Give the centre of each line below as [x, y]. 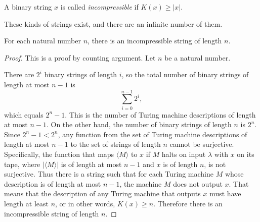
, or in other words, [85, 204]
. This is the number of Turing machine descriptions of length [160, 114]
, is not [215, 164]
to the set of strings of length [116, 144]
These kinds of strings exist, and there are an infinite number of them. [113, 23]
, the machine [141, 183]
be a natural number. [198, 57]
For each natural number [42, 41]
